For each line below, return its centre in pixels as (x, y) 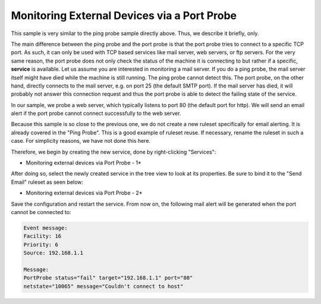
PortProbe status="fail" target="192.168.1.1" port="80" (108, 278)
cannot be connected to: (41, 212)
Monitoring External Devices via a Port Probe (124, 15)
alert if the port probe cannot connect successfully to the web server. (96, 114)
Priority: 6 (41, 245)
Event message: (45, 228)
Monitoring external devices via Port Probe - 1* (84, 163)
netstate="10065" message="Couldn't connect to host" (103, 286)
